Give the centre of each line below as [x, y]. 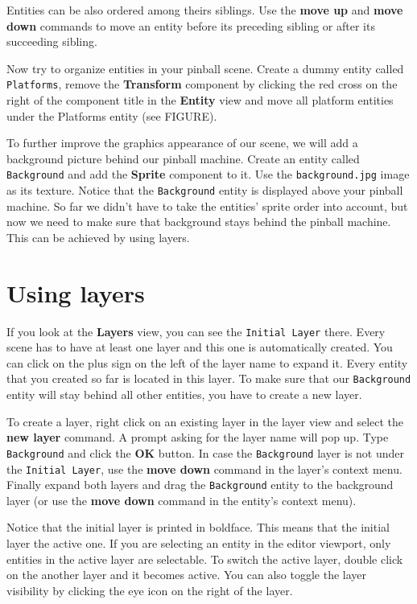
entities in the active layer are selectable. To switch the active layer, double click [205, 559]
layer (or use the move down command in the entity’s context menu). [182, 500]
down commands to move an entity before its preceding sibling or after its [191, 25]
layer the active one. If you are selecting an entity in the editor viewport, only [199, 543]
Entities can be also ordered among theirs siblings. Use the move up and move [205, 10]
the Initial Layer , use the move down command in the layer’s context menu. [204, 468]
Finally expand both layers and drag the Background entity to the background [200, 485]
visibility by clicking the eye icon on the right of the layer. [150, 590]
